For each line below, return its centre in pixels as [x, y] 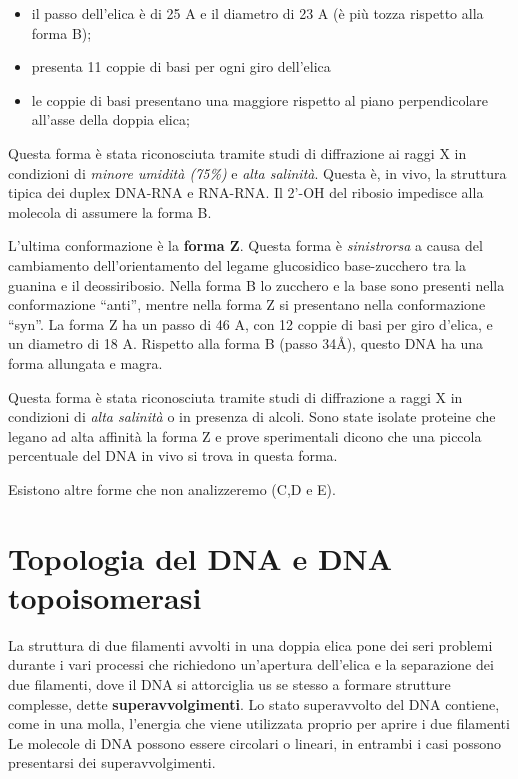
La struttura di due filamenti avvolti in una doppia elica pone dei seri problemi [250, 644]
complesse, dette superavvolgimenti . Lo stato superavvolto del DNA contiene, [254, 703]
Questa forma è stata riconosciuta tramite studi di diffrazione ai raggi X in [237, 152]
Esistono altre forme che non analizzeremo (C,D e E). [172, 488]
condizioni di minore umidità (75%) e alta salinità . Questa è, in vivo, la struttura [257, 172]
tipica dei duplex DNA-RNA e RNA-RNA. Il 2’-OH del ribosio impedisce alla [246, 192]
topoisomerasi [105, 596]
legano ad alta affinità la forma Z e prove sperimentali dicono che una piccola [245, 435]
